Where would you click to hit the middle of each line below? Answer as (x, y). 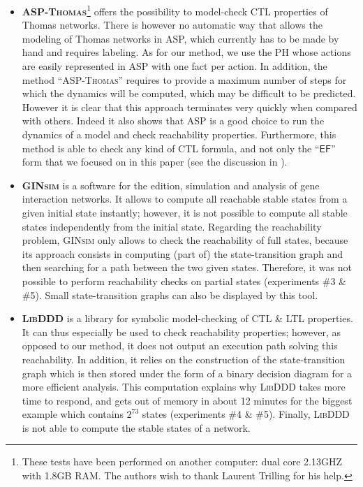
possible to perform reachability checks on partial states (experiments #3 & (184, 281)
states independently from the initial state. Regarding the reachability (172, 226)
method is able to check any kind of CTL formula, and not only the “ (171, 148)
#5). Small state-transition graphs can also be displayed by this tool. (170, 295)
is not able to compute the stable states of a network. (136, 427)
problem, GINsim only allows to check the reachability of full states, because (185, 240)
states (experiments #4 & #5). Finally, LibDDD (246, 414)
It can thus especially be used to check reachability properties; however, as (181, 332)
